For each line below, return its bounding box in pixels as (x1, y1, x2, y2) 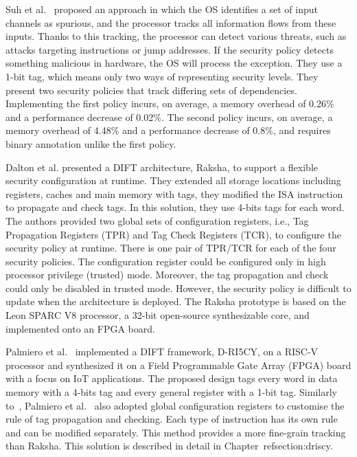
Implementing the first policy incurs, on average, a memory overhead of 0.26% (5, 96, 334, 111)
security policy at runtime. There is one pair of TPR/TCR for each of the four (5, 241, 336, 255)
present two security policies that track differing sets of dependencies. (5, 82, 297, 97)
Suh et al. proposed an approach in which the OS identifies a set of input (5, 2, 318, 16)
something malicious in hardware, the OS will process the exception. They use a (5, 56, 343, 70)
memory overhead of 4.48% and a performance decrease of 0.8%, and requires (5, 123, 331, 137)
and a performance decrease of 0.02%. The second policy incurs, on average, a (5, 109, 333, 124)
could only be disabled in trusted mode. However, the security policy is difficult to (5, 280, 352, 295)
